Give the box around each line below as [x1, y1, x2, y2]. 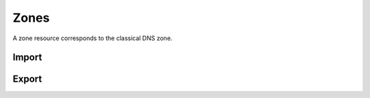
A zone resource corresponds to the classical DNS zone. [12, 34, 173, 42]
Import [12, 52, 42, 63]
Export [12, 73, 42, 85]
